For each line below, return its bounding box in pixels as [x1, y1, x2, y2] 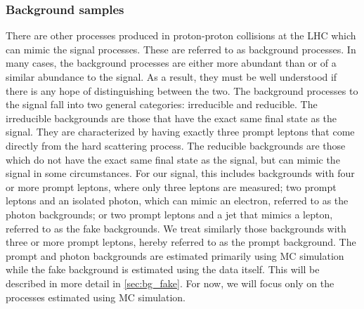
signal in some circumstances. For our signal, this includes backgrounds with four [6, 166, 355, 180]
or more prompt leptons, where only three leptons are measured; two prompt [6, 179, 337, 194]
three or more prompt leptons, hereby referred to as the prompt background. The [6, 235, 356, 249]
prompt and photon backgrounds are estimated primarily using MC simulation [6, 248, 344, 263]
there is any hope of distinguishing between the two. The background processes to [6, 83, 358, 98]
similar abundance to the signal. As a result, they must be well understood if [6, 70, 337, 84]
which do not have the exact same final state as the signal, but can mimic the [6, 152, 340, 166]
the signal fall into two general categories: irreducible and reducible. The [6, 97, 318, 112]
